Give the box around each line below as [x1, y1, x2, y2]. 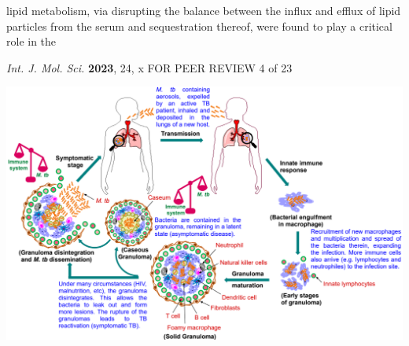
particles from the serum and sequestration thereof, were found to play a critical [6, 17, 392, 34]
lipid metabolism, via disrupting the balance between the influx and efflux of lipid [6, 2, 401, 18]
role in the [6, 33, 57, 50]
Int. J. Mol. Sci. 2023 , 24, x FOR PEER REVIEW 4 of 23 [6, 59, 293, 75]
